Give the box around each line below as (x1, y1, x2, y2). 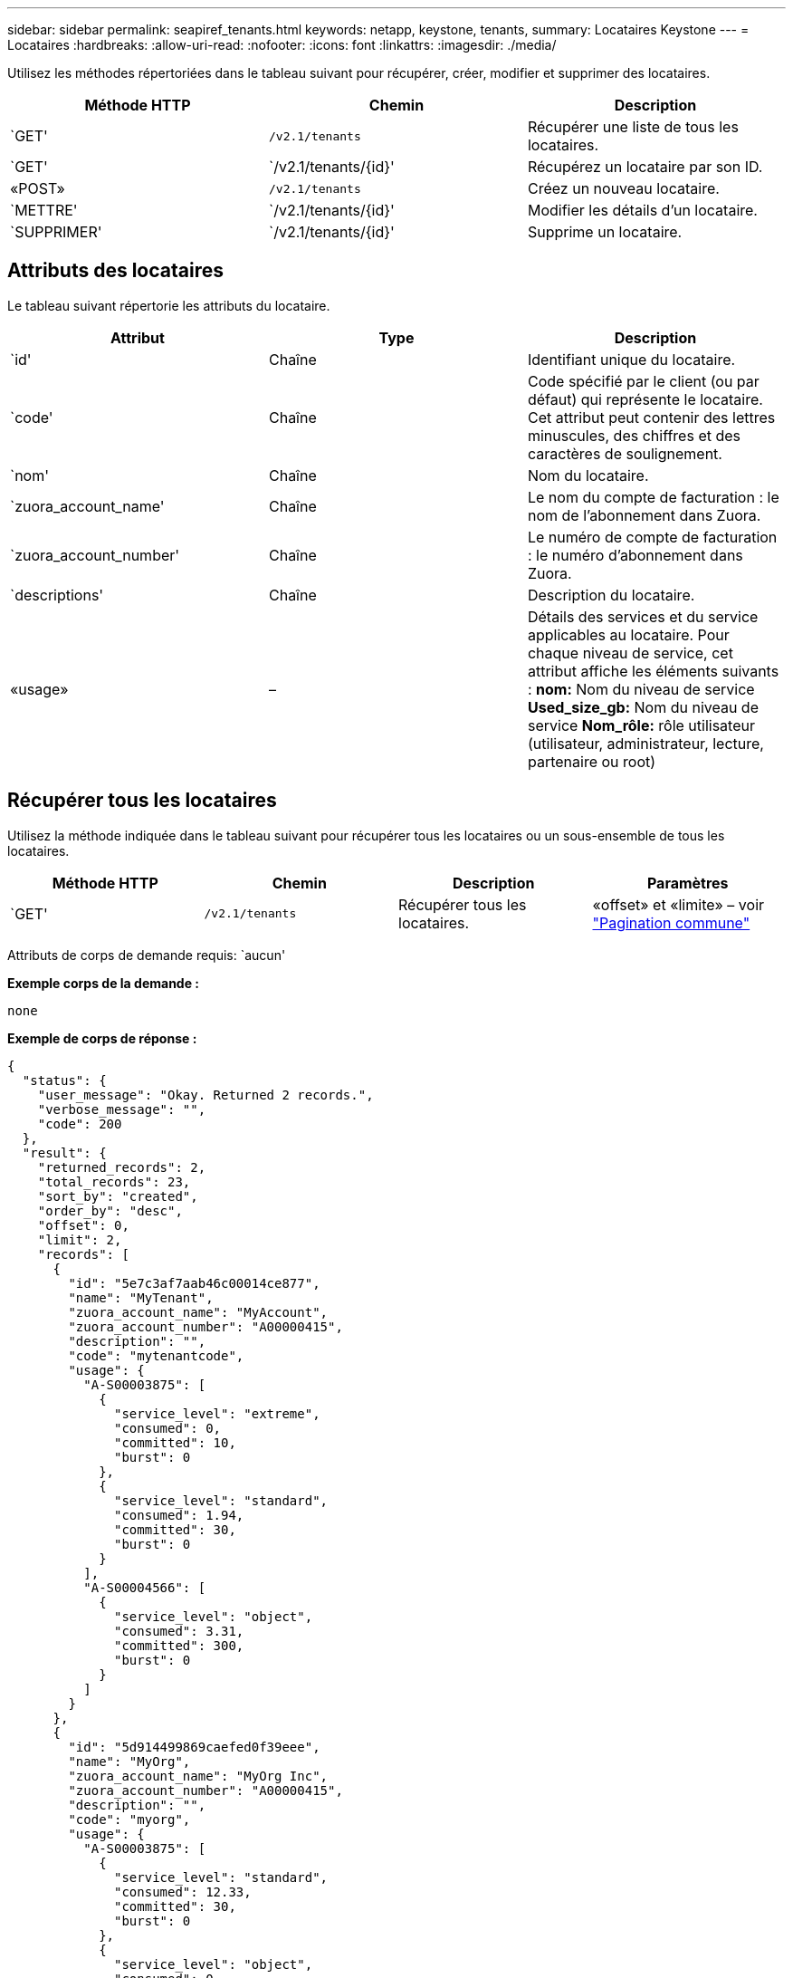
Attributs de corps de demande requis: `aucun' (7, 946, 286, 963)
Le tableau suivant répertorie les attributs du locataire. (7, 297, 330, 313)
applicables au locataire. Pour (527, 625, 730, 644)
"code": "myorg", (68, 1811, 191, 1827)
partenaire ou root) (527, 752, 656, 771)
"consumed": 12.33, (114, 1884, 252, 1899)
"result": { (22, 1145, 107, 1160)
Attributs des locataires (7, 259, 224, 283)
